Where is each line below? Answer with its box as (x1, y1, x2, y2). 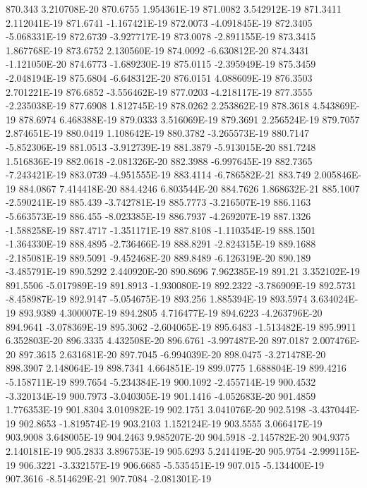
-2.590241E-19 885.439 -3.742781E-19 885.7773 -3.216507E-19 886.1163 (6, 195, 311, 209)
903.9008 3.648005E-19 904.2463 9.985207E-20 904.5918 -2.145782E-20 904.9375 (6, 429, 350, 444)
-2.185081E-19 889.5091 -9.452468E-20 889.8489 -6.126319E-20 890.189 (6, 250, 311, 264)
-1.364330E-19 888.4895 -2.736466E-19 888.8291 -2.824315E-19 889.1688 (6, 236, 316, 251)
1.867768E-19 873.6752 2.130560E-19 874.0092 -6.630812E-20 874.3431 (6, 42, 309, 57)
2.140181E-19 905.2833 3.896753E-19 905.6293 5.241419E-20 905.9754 (6, 444, 306, 458)
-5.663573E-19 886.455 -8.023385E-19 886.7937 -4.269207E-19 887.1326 (6, 208, 311, 223)
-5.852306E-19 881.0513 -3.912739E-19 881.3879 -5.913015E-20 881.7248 (6, 139, 316, 154)
